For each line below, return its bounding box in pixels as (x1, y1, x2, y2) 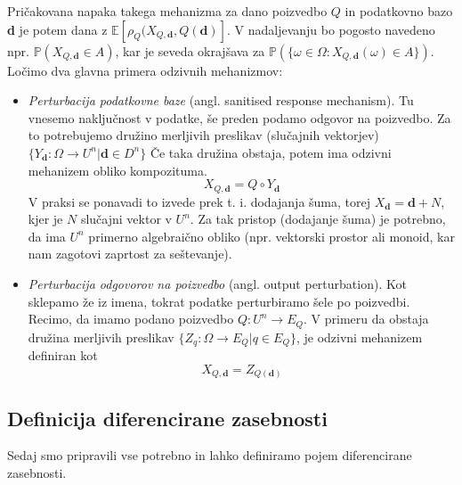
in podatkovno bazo (344, 2, 453, 20)
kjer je (28, 210, 63, 228)
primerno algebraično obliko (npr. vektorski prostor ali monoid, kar (88, 226, 455, 245)
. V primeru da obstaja (304, 309, 429, 328)
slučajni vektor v (80, 210, 172, 228)
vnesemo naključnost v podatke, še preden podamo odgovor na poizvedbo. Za (28, 108, 451, 127)
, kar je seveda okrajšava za (115, 41, 265, 60)
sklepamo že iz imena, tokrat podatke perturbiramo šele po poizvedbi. (28, 292, 410, 310)
